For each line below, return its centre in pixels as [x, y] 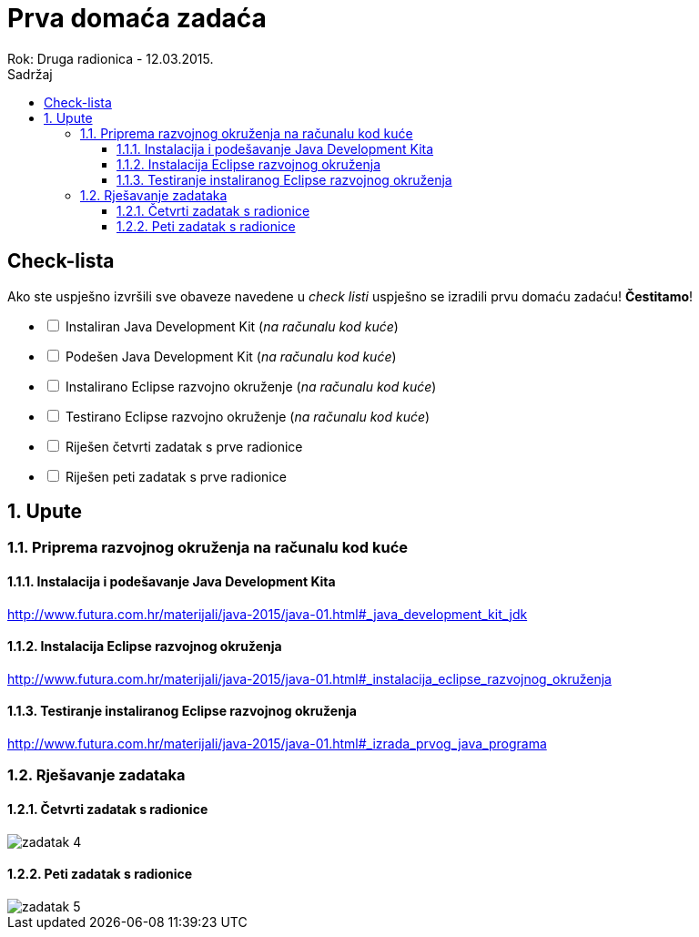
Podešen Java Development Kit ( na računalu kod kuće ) [231, 356]
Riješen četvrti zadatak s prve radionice [184, 446]
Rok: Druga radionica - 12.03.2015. [111, 58]
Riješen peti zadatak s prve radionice [176, 476]
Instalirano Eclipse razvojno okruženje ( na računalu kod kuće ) [251, 386]
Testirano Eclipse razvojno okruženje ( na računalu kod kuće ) [248, 416]
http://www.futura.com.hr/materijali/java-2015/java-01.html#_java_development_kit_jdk [268, 614]
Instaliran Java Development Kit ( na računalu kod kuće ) [232, 326]
